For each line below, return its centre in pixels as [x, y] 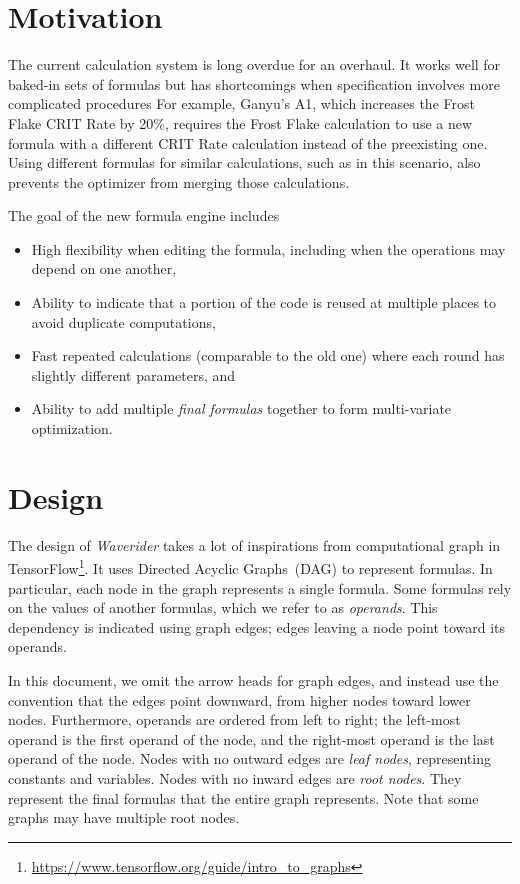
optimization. [72, 428]
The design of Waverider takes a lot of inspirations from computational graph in [254, 544]
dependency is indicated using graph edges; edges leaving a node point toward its [257, 626]
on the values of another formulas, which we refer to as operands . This [223, 607]
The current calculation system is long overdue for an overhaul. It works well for [254, 64]
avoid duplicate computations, [123, 321]
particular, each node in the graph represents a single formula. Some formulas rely [260, 587]
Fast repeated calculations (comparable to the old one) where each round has [268, 355]
